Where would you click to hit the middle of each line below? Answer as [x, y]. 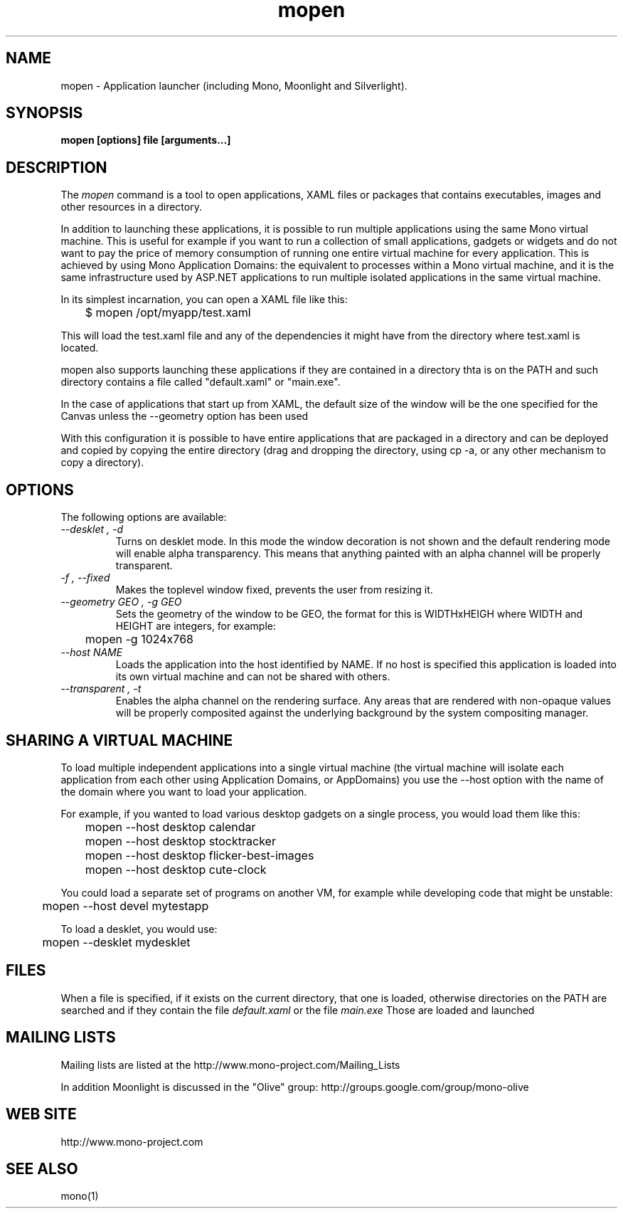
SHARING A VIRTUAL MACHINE [119, 740]
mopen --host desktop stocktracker [180, 841]
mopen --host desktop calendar [170, 827]
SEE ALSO [42, 1168]
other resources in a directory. [131, 207]
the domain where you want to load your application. [184, 791]
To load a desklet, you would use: [139, 929]
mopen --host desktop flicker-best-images [199, 855]
